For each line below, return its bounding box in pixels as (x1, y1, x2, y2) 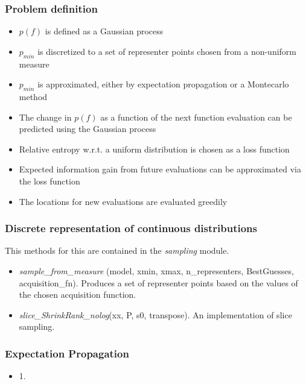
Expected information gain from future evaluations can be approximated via (19, 163, 301, 175)
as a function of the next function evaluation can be (100, 110, 292, 123)
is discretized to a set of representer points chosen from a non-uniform (37, 45, 297, 57)
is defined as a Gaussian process (45, 25, 164, 37)
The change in (19, 110, 72, 123)
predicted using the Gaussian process (19, 122, 156, 135)
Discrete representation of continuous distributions (5, 221, 257, 236)
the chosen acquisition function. (19, 288, 136, 301)
